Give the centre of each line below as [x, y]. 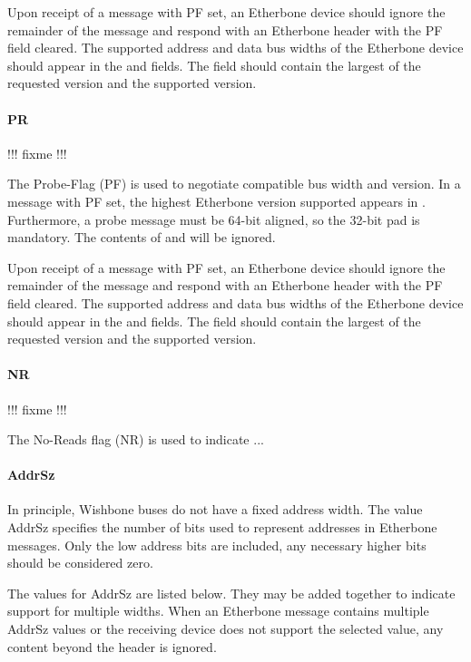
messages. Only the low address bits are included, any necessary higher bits [217, 545]
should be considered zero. [80, 563]
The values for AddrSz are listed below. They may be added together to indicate [231, 593]
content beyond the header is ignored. [112, 646]
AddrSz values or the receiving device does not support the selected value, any [226, 629]
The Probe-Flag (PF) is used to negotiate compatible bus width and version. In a [234, 184]
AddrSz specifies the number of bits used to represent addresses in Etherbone [222, 527]
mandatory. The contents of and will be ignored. [142, 237]
